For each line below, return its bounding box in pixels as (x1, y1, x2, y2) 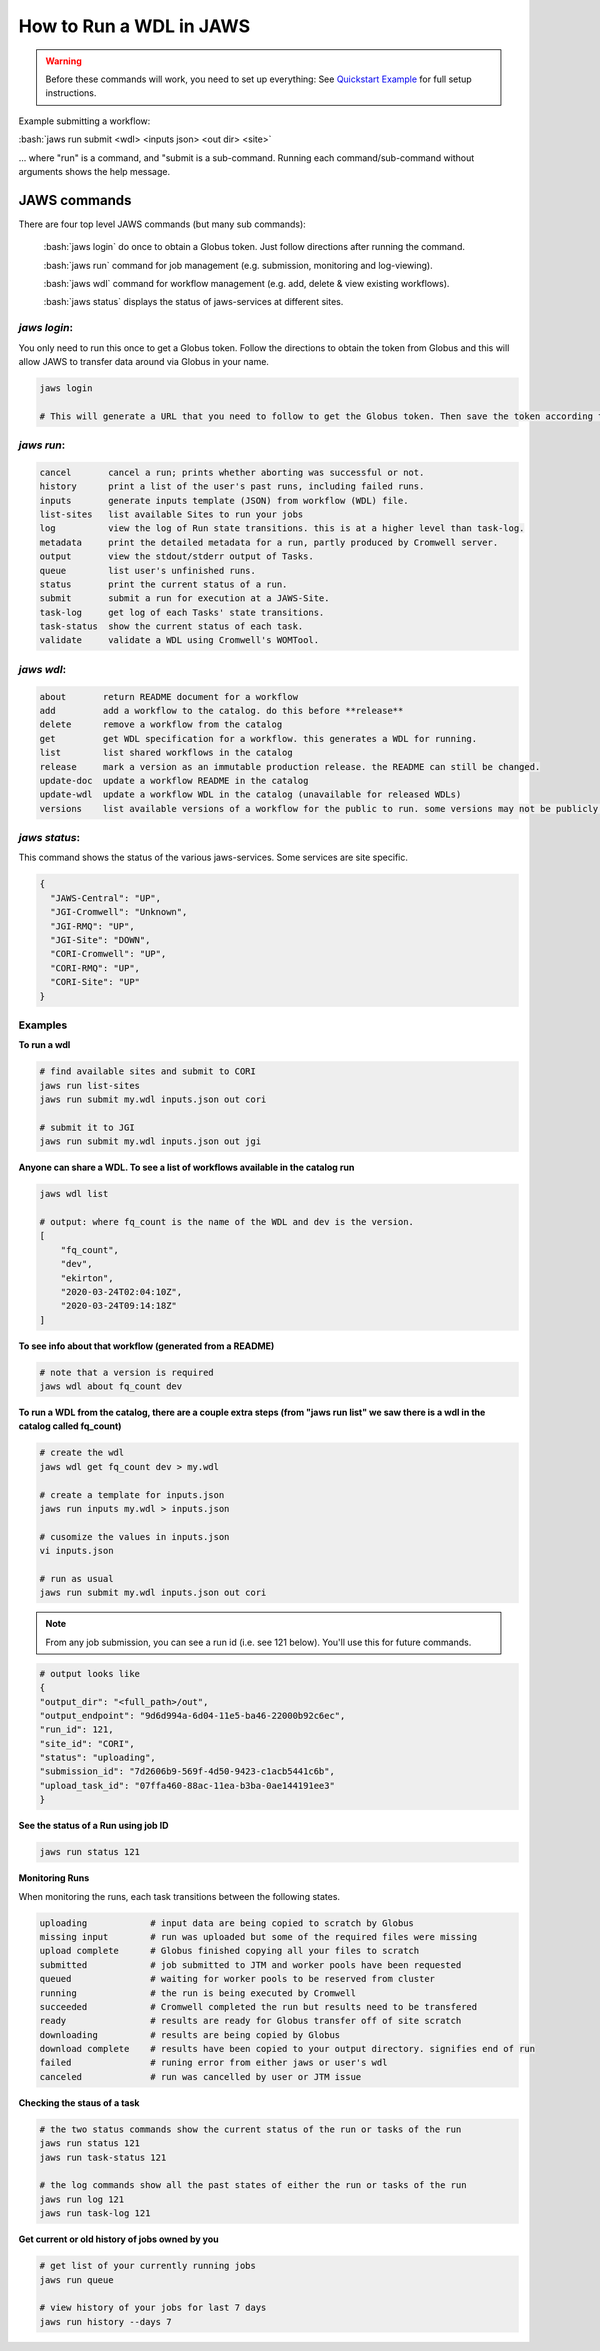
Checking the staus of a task (18, 2096, 140, 2109)
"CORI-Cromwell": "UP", (50, 948, 167, 960)
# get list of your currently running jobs (39, 2260, 257, 2272)
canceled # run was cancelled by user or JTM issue (39, 2071, 362, 2082)
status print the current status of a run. (39, 578, 288, 590)
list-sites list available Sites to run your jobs (39, 508, 304, 520)
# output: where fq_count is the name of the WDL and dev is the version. (39, 1216, 415, 1228)
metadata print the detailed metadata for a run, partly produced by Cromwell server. (39, 536, 499, 548)
